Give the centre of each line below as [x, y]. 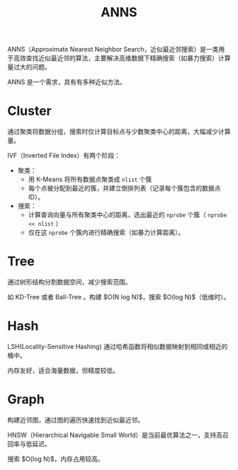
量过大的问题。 [29, 67]
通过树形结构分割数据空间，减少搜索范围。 [69, 282]
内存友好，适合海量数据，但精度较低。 [63, 370]
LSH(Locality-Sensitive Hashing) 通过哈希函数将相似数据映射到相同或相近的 [118, 346]
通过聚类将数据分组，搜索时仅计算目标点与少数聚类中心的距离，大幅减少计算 [119, 132]
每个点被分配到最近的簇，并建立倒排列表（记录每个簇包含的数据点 [124, 188]
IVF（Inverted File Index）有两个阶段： [64, 156]
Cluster [29, 111]
